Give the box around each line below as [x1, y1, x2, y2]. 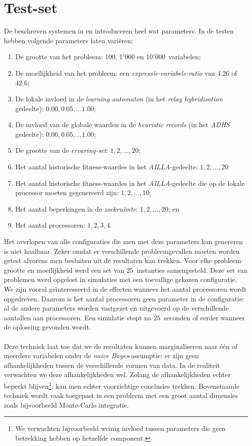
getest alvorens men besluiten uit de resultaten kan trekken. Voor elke [4, 255, 212, 265]
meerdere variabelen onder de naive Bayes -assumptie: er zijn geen [4, 350, 199, 361]
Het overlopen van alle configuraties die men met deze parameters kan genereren [4, 236, 243, 247]
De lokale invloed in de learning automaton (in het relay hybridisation [15, 94, 223, 104]
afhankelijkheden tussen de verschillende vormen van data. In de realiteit [4, 360, 220, 370]
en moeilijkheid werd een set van [27, 264, 125, 275]
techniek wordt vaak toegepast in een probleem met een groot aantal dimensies [4, 390, 238, 400]
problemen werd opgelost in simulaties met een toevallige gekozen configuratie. [4, 274, 237, 284]
